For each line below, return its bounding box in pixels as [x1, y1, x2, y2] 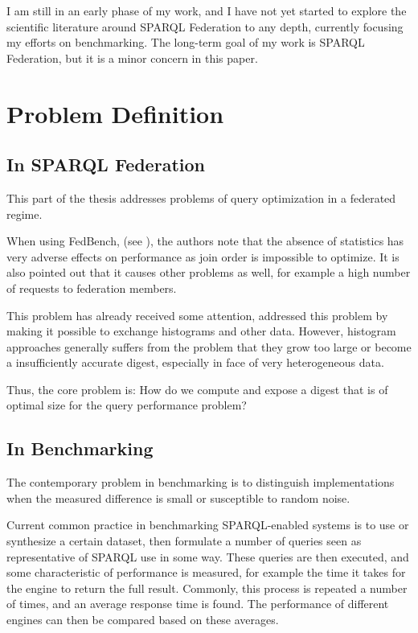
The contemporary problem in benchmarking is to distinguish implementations [6, 474, 395, 491]
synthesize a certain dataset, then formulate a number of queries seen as [6, 532, 362, 549]
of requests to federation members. [6, 279, 177, 296]
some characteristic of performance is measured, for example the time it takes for [6, 564, 406, 581]
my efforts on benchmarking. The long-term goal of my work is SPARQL [6, 34, 365, 51]
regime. [6, 205, 43, 222]
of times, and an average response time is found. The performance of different [6, 595, 389, 612]
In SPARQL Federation [6, 152, 205, 177]
